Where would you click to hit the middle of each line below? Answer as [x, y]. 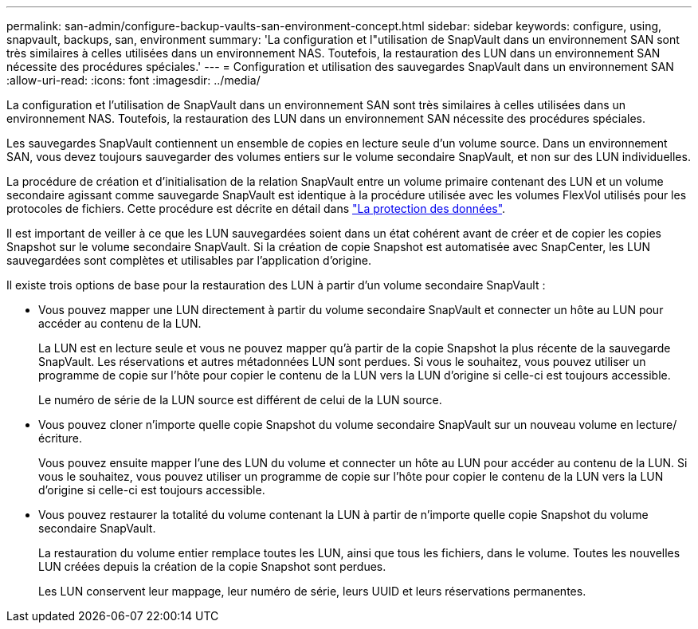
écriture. [61, 438]
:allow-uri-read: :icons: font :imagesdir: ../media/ [133, 80]
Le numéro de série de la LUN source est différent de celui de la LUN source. [240, 400]
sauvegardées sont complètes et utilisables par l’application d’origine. [189, 260]
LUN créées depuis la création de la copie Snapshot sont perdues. [212, 566]
